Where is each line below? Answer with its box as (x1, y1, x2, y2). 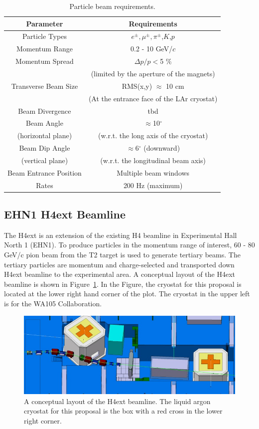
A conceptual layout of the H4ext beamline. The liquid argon (24, 396, 211, 406)
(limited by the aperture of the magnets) (91, 68, 215, 78)
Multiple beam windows (117, 167, 190, 178)
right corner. (24, 415, 62, 426)
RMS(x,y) (122, 80, 152, 91)
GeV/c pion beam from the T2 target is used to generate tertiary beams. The (4, 249, 241, 260)
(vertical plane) (21, 155, 68, 165)
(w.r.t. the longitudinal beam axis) (100, 155, 206, 165)
